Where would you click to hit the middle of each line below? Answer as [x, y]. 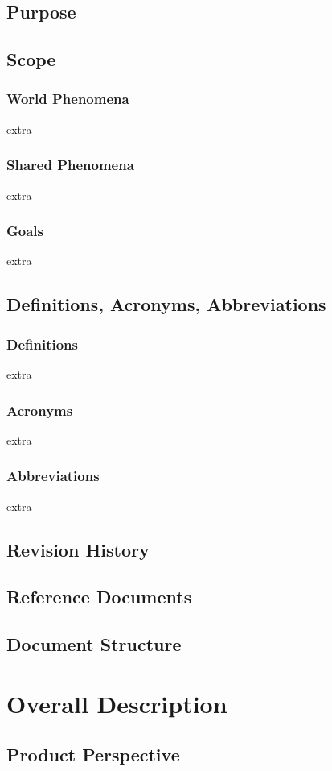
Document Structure [94, 644]
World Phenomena [68, 99]
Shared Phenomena [70, 165]
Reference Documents [99, 597]
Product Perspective [93, 754]
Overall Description [117, 703]
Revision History [78, 549]
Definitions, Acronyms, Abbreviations [166, 304]
